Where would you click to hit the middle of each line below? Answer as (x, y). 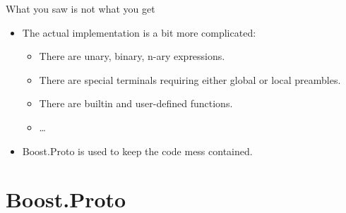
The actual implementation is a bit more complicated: (139, 32)
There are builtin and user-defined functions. (136, 103)
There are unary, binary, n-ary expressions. (132, 56)
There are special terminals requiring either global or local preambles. (190, 79)
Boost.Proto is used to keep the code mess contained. (137, 151)
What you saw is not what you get (80, 8)
